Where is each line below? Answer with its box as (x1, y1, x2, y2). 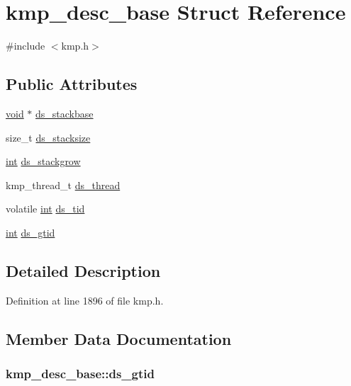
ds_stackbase (35, 106, 94, 120)
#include (6, 38, 45, 53)
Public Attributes (6, 73, 138, 95)
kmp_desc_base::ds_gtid (6, 364, 155, 382)
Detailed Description (6, 259, 161, 281)
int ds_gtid (6, 225, 55, 239)
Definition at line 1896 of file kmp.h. (6, 293, 164, 307)
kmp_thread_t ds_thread (6, 177, 121, 192)
